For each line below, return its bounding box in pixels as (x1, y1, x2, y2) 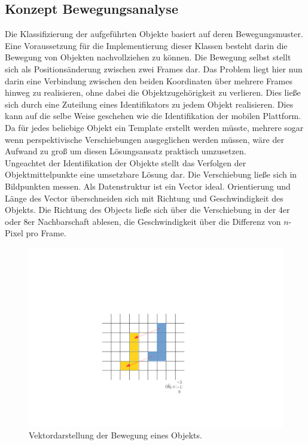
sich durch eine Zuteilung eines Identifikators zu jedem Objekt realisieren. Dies (5, 97, 294, 110)
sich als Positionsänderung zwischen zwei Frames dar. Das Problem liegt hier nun (5, 62, 303, 75)
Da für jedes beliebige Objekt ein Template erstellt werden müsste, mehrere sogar (5, 121, 304, 133)
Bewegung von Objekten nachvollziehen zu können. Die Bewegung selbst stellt (5, 51, 291, 63)
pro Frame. (26, 227, 66, 239)
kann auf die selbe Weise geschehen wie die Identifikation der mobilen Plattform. (5, 109, 301, 122)
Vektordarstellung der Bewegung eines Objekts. (29, 429, 202, 441)
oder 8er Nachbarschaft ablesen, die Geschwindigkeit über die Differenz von (5, 215, 281, 227)
